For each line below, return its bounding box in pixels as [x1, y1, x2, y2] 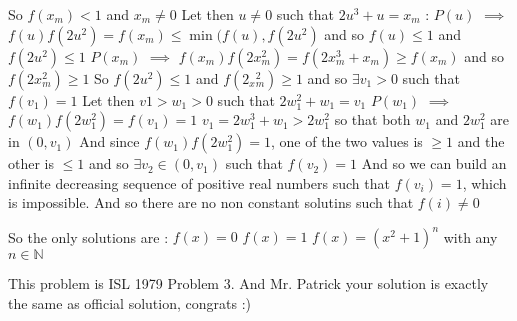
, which [462, 172, 507, 193]
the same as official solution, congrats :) [8, 293, 251, 314]
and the [457, 131, 505, 152]
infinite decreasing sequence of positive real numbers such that [8, 172, 390, 193]
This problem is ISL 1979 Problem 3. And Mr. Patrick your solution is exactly [8, 273, 489, 294]
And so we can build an [361, 153, 507, 174]
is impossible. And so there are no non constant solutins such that [8, 192, 414, 213]
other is [8, 153, 55, 174]
